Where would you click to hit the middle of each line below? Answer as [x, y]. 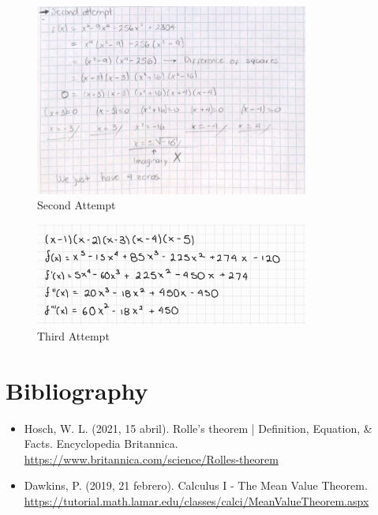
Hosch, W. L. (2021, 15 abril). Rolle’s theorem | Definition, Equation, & [198, 428]
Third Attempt [73, 335]
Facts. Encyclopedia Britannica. [101, 444]
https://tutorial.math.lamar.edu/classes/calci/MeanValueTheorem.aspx [196, 501]
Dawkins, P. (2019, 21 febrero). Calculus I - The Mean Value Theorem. [196, 485]
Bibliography [77, 390]
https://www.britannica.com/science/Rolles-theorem [151, 459]
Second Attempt [77, 205]
